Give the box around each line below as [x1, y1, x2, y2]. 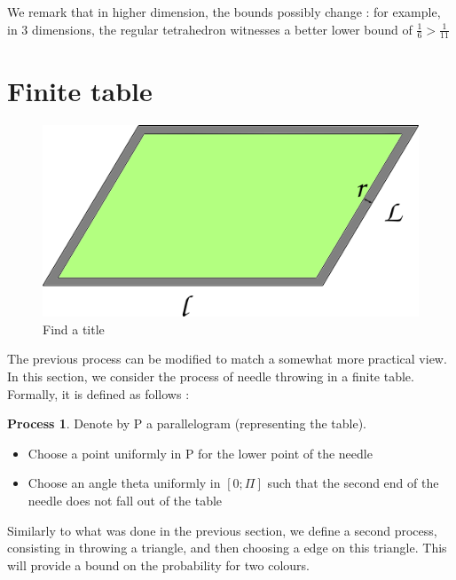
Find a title [43, 319, 105, 338]
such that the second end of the [267, 474, 439, 492]
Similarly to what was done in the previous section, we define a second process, [7, 521, 437, 539]
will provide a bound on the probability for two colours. [7, 555, 310, 574]
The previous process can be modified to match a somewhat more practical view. [7, 349, 447, 368]
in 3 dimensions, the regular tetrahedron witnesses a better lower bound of [7, 20, 413, 38]
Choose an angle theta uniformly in [28, 474, 221, 492]
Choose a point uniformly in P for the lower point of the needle [28, 443, 373, 462]
